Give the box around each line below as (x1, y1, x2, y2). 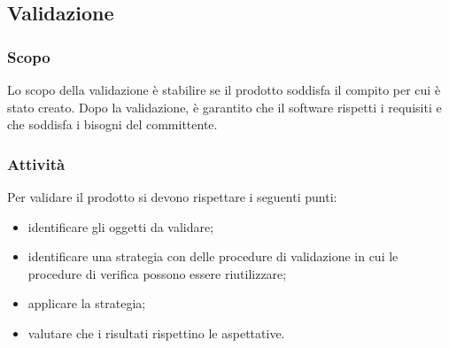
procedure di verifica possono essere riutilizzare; (27, 264, 287, 282)
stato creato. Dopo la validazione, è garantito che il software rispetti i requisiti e (7, 97, 442, 116)
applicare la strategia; (27, 294, 146, 313)
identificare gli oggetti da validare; (27, 217, 214, 236)
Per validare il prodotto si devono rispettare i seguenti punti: (7, 188, 337, 205)
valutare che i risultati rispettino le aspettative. (27, 323, 285, 342)
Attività (7, 152, 66, 174)
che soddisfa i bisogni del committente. (7, 115, 218, 134)
